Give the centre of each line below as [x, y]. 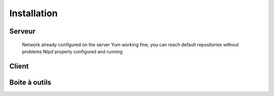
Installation [33, 13]
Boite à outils [30, 82]
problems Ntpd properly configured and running [72, 51]
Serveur [22, 31]
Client [19, 66]
